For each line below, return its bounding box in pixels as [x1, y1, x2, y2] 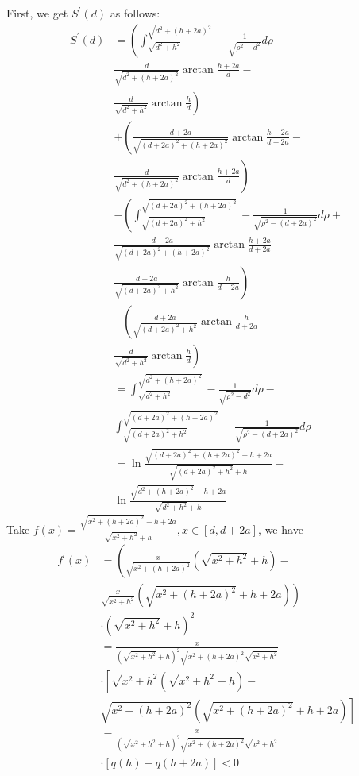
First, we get [6, 5, 68, 21]
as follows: [110, 5, 160, 21]
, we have [258, 520, 303, 537]
